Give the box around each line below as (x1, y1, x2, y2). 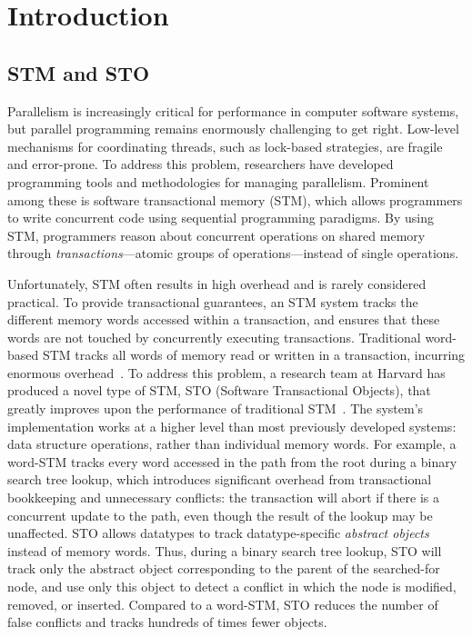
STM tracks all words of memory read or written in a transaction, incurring (42, 345, 466, 364)
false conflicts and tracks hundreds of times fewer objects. (7, 612, 327, 632)
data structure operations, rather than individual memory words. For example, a (7, 434, 457, 453)
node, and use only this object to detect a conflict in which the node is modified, (7, 577, 457, 596)
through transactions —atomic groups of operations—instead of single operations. (7, 244, 459, 263)
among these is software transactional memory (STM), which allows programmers (7, 190, 463, 209)
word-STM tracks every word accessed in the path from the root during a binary (7, 452, 457, 471)
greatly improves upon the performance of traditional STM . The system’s (7, 399, 424, 418)
